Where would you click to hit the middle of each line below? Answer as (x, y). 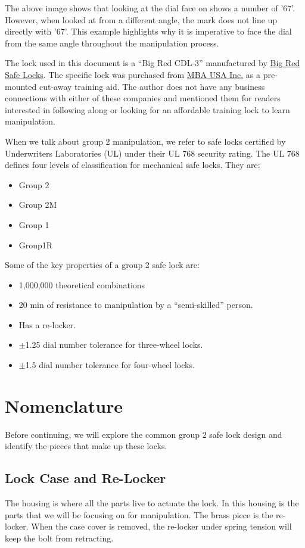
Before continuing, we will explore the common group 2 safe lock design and (144, 434)
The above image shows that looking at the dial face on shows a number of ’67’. (150, 8)
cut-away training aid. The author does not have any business (152, 86)
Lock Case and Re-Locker (85, 478)
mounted (21, 86)
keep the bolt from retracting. (59, 538)
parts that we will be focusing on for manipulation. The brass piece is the (139, 514)
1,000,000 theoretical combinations (82, 284)
